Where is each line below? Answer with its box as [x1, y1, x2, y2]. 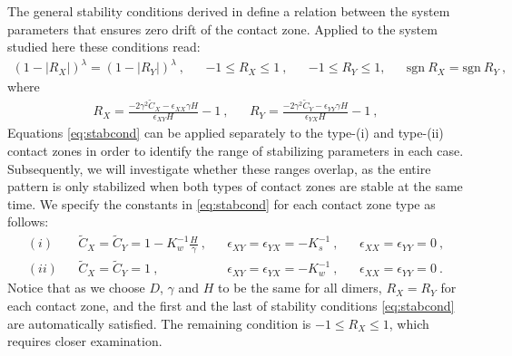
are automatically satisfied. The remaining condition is [7, 313, 311, 332]
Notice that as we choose [7, 278, 145, 297]
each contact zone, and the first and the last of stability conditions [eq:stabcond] [7, 295, 455, 314]
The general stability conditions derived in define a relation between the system [7, 2, 450, 20]
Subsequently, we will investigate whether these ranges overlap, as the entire [7, 159, 431, 178]
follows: [7, 212, 49, 231]
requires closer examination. [7, 332, 162, 351]
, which [389, 313, 429, 332]
